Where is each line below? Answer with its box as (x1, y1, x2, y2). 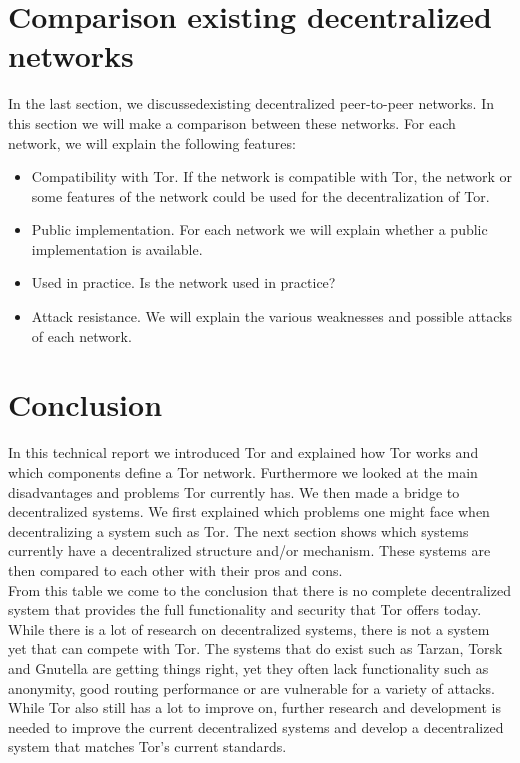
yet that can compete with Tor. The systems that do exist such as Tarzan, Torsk (8, 638, 503, 659)
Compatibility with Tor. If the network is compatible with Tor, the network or (31, 166, 512, 187)
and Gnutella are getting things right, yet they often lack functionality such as (8, 657, 489, 678)
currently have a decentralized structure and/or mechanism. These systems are (8, 540, 491, 561)
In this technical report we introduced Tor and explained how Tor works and (8, 442, 479, 463)
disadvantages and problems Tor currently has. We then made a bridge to (8, 481, 460, 502)
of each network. (31, 325, 132, 346)
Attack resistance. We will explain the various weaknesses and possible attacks (31, 306, 513, 327)
